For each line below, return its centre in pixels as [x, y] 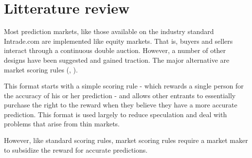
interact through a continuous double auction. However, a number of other [115, 50]
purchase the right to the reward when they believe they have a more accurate [121, 105]
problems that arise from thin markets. [62, 124]
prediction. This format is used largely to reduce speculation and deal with [116, 114]
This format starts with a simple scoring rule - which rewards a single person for [124, 86]
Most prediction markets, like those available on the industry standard [109, 31]
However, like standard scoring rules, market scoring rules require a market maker [126, 140]
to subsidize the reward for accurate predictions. [76, 149]
